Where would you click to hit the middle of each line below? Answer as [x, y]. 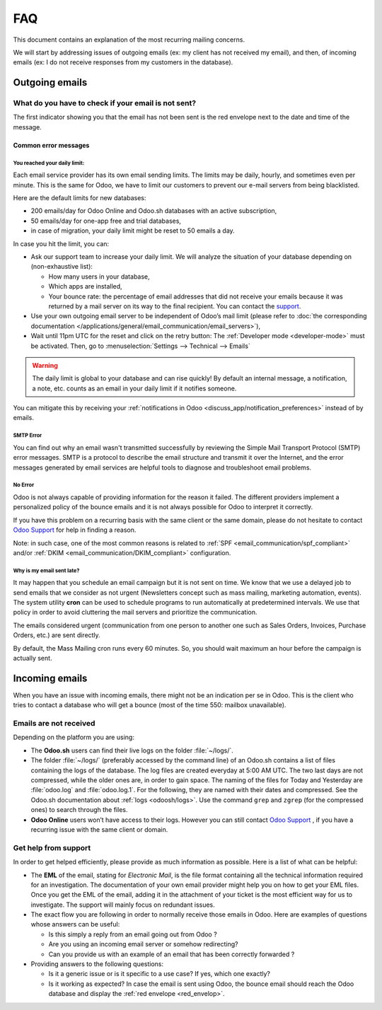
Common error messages [51, 145]
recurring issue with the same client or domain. [99, 830]
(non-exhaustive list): [62, 267]
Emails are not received [54, 724]
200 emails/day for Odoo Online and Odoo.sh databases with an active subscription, [154, 211]
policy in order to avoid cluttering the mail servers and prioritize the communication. [135, 613]
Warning [45, 365]
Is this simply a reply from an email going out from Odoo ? [133, 934]
